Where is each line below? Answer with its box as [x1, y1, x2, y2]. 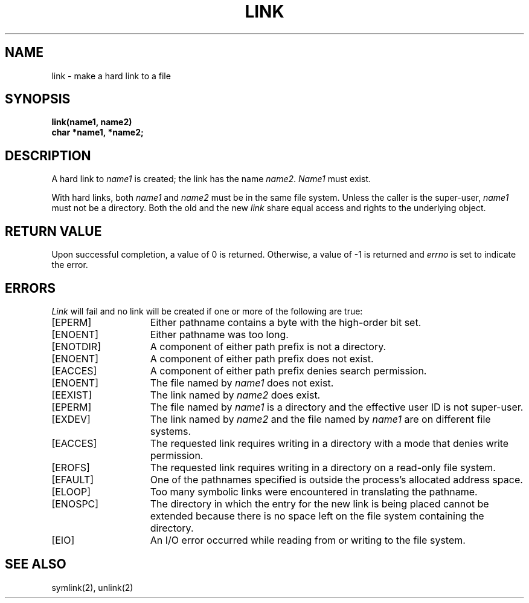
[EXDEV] [51, 412, 91, 425]
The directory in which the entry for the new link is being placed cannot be [150, 497, 489, 510]
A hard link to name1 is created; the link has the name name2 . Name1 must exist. [51, 174, 371, 184]
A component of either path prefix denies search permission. [150, 364, 427, 377]
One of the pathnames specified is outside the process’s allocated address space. [150, 473, 523, 486]
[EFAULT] [51, 473, 94, 486]
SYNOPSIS [5, 91, 71, 107]
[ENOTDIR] [51, 340, 101, 353]
